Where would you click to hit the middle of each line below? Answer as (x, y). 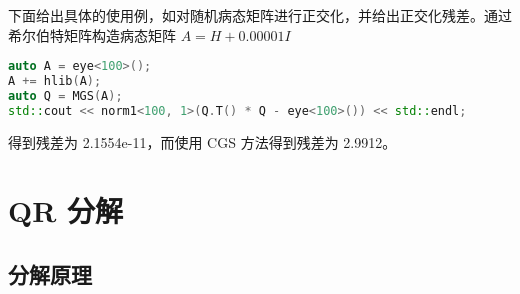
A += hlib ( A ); (55, 81)
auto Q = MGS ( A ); (65, 95)
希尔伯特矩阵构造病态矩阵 (92, 34)
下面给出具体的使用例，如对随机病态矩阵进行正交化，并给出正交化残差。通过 (260, 15)
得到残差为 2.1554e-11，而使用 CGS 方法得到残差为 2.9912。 (202, 141)
